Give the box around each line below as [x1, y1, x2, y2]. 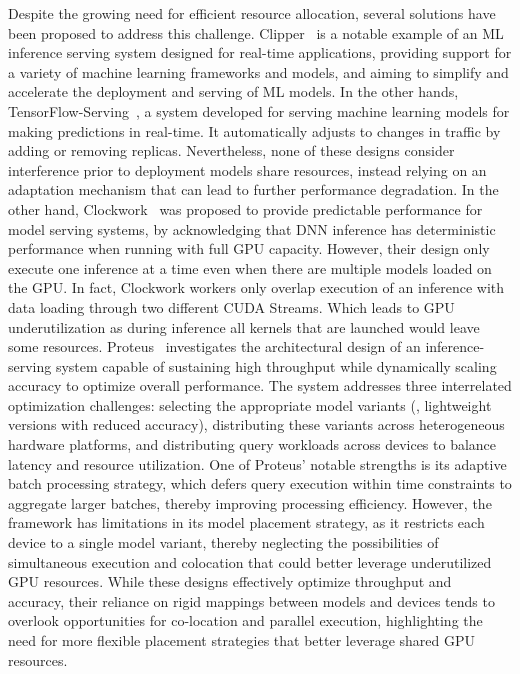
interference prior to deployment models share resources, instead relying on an [8, 159, 487, 180]
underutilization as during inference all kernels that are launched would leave [8, 316, 480, 337]
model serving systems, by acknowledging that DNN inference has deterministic [8, 218, 496, 239]
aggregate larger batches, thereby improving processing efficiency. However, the [8, 492, 492, 513]
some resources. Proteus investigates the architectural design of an [8, 336, 421, 357]
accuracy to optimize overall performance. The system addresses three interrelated [8, 375, 512, 396]
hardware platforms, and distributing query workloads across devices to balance [8, 434, 497, 455]
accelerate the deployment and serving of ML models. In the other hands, [8, 81, 459, 102]
